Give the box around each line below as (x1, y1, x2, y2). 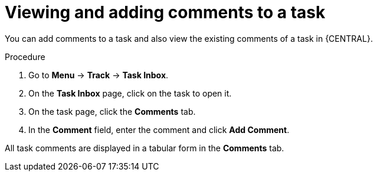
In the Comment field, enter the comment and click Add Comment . (28, 124, 290, 135)
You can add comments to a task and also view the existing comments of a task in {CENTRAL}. (5, 33, 373, 44)
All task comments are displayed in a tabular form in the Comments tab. (5, 142, 284, 153)
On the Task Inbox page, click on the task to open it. (28, 88, 232, 98)
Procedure (5, 51, 45, 62)
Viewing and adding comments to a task (5, 2, 326, 22)
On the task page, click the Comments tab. (28, 106, 196, 117)
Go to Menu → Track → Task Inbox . (28, 69, 169, 80)
